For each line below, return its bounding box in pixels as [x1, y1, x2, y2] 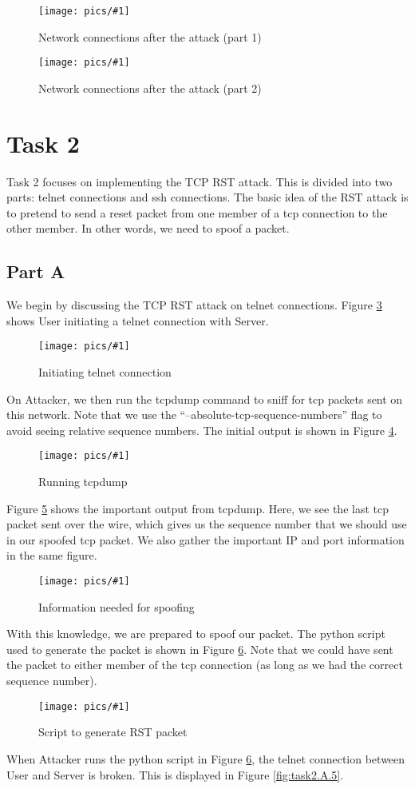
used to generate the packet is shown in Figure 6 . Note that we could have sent [6, 640, 393, 657]
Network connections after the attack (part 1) [38, 28, 262, 45]
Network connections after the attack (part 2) [38, 79, 262, 96]
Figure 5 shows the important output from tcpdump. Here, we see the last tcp [6, 500, 389, 516]
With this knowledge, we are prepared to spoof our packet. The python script [6, 625, 385, 642]
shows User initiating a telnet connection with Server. [6, 312, 269, 329]
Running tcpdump [38, 473, 128, 490]
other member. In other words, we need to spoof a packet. [6, 220, 290, 237]
